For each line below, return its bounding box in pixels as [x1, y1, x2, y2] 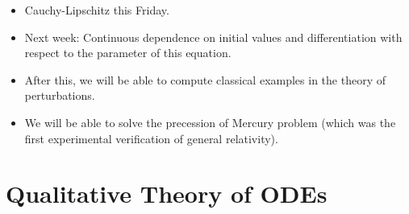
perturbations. [24, 87, 95, 104]
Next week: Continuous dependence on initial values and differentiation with [24, 28, 403, 45]
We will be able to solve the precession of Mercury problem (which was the [24, 113, 396, 130]
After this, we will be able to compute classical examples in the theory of [24, 71, 386, 88]
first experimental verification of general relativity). [24, 130, 278, 146]
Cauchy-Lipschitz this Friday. [24, 2, 169, 18]
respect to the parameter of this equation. [24, 44, 232, 61]
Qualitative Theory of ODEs [6, 177, 328, 210]
